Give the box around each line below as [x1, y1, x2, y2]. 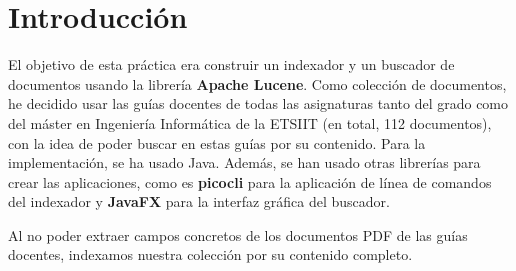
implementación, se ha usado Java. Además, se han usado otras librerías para [8, 152, 481, 173]
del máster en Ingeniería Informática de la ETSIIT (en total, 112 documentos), [8, 112, 492, 133]
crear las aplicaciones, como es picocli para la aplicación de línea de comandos [8, 171, 492, 192]
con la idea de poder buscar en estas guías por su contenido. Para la [8, 132, 426, 153]
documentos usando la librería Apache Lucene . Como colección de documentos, [8, 73, 507, 94]
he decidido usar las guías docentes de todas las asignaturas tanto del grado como [8, 93, 509, 114]
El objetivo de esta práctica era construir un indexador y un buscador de [8, 54, 455, 75]
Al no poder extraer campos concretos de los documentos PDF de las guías [8, 224, 468, 245]
